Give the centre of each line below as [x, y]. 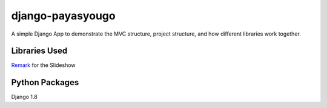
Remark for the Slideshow [43, 65]
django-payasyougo [63, 16]
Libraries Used [39, 51]
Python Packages [45, 82]
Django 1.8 [24, 97]
